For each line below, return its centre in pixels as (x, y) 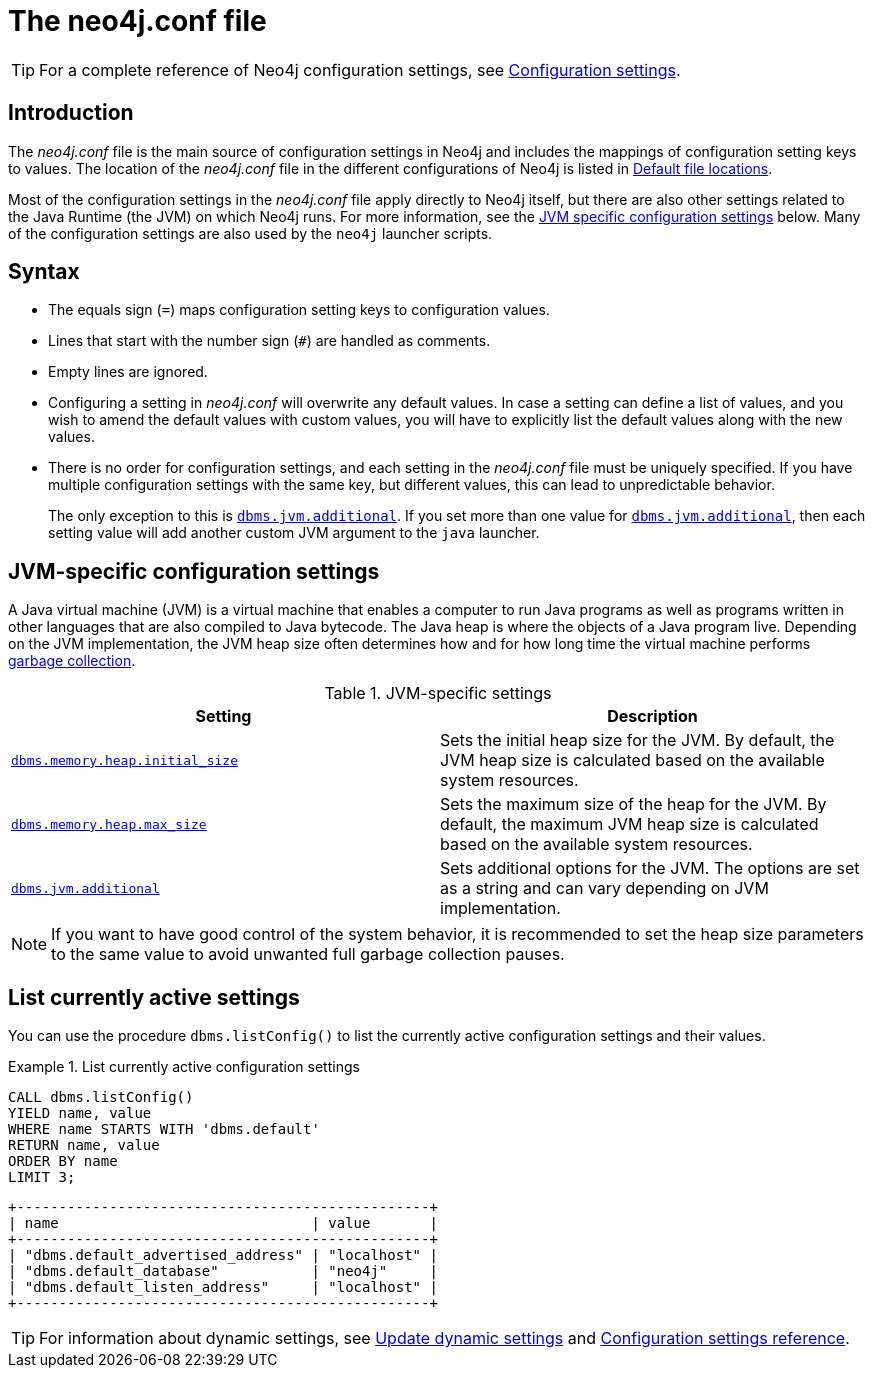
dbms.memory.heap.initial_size (124, 760)
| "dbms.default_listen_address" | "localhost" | (223, 1287)
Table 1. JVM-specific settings (438, 693)
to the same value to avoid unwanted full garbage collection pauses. (308, 954)
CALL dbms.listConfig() (101, 1097)
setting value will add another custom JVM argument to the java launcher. (294, 533)
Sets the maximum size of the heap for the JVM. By (633, 804)
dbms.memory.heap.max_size (109, 824)
